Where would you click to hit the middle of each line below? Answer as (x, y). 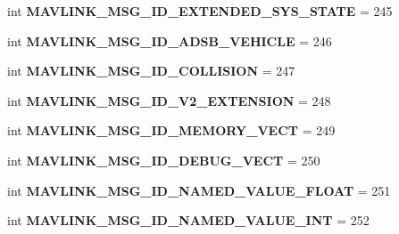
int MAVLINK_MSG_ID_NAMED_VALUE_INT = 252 (188, 220)
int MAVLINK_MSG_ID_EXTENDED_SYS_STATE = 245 (200, 11)
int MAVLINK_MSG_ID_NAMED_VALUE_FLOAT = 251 (199, 190)
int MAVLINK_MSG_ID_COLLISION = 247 (151, 71)
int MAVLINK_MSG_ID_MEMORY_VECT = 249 (171, 130)
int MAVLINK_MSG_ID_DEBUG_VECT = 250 (164, 160)
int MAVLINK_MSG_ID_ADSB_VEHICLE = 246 (170, 40)
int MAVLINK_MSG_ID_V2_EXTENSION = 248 (169, 100)
